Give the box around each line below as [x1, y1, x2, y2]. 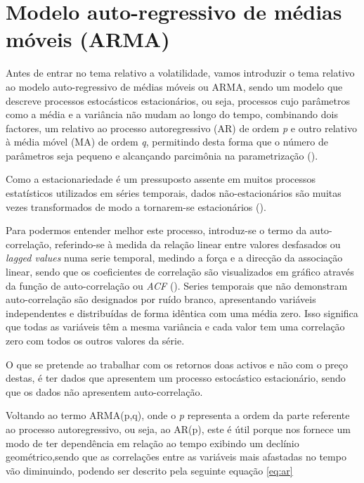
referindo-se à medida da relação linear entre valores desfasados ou [55, 236, 341, 251]
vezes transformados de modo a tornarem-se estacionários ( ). [6, 199, 266, 214]
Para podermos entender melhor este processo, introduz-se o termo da [6, 223, 307, 238]
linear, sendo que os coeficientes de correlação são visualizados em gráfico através [6, 264, 354, 279]
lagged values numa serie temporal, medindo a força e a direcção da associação [6, 250, 343, 265]
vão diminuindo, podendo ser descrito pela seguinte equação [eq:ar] [6, 463, 293, 477]
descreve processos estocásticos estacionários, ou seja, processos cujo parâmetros [6, 93, 351, 108]
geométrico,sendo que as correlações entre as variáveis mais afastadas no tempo [6, 449, 346, 464]
